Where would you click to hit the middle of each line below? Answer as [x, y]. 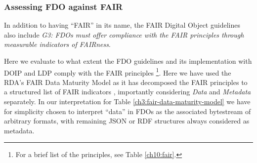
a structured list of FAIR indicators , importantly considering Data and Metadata [128, 92]
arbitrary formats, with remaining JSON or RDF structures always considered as [127, 121]
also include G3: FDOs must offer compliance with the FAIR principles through [124, 34]
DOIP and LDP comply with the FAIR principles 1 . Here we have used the [118, 72]
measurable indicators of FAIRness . [57, 44]
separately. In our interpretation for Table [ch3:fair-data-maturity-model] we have [127, 102]
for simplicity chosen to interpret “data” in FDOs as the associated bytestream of [128, 111]
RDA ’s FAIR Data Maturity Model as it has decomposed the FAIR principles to [126, 82]
